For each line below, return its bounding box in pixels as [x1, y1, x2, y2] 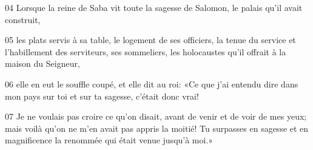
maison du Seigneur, [5, 57, 80, 70]
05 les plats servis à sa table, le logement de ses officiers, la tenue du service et [5, 33, 296, 46]
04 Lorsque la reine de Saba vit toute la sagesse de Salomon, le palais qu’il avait [5, 1, 303, 13]
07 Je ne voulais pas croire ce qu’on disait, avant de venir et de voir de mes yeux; [5, 110, 307, 123]
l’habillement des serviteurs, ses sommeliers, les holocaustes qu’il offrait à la [5, 45, 286, 58]
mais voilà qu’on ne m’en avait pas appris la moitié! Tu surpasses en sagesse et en [5, 121, 309, 134]
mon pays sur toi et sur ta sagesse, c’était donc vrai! [5, 89, 199, 102]
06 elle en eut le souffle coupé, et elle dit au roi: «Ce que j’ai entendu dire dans [5, 77, 298, 90]
